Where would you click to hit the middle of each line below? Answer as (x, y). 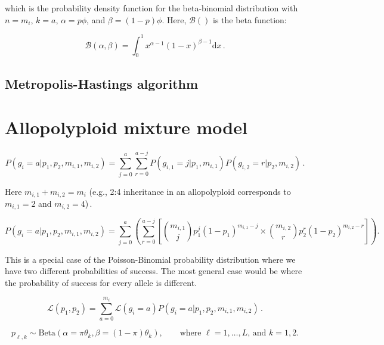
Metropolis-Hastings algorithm (102, 83)
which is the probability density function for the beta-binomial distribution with (151, 8)
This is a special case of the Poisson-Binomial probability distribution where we (150, 259)
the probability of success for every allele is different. (101, 282)
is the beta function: (250, 19)
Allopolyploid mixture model (126, 127)
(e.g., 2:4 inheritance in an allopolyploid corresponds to (190, 191)
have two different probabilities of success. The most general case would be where (154, 271)
